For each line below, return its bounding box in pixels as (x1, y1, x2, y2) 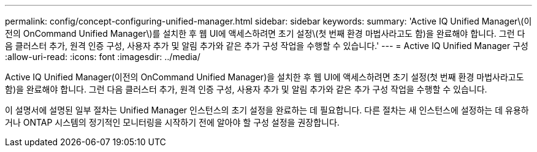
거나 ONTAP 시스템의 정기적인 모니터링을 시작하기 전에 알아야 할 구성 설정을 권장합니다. (5, 117, 340, 127)
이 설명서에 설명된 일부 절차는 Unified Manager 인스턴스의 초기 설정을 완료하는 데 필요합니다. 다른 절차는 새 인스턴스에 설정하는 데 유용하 (5, 105, 529, 115)
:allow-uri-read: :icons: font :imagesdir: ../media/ (5, 51, 200, 62)
